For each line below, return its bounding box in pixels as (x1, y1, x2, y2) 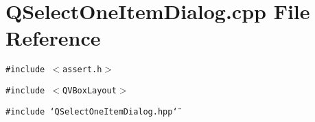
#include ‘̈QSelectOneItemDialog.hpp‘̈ (5, 106, 178, 117)
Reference (5, 24, 101, 52)
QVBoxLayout (62, 85, 117, 95)
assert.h (62, 65, 102, 75)
